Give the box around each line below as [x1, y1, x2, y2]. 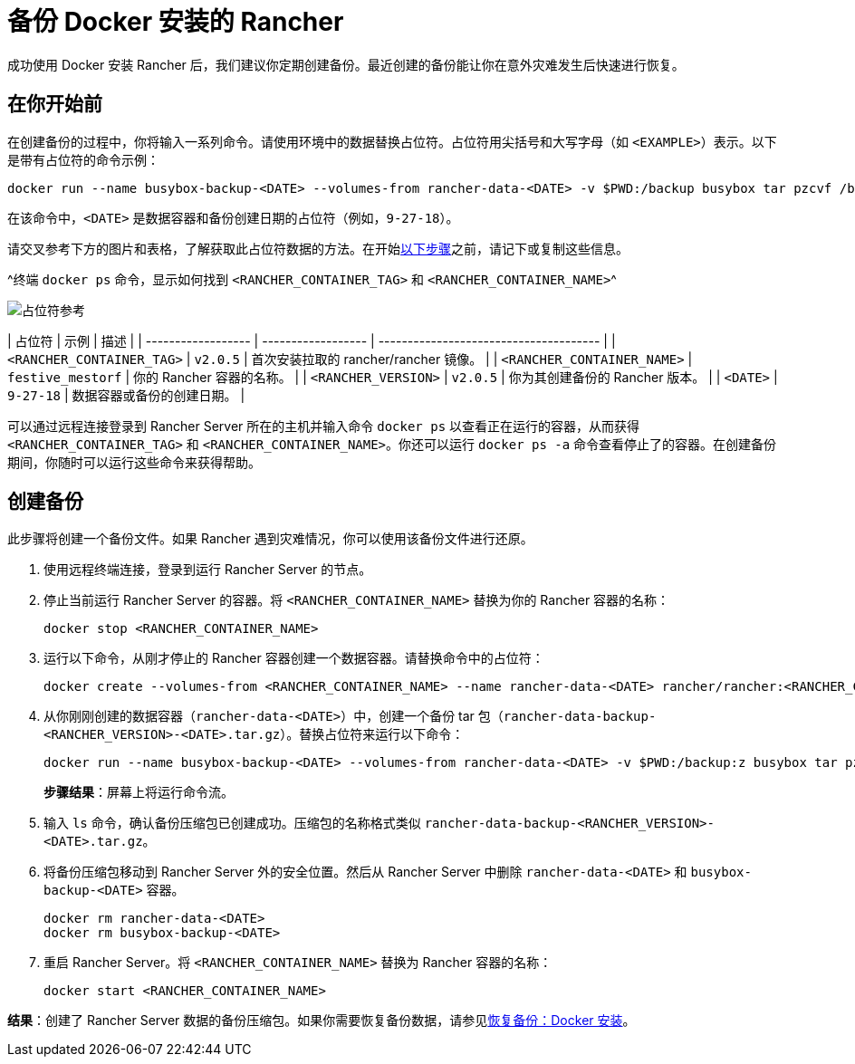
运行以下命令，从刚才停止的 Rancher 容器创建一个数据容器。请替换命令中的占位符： [43, 650, 544, 666]
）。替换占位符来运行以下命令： [280, 726, 465, 743]
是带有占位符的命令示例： [7, 151, 159, 168]
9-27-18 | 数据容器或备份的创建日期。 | [7, 387, 245, 403]
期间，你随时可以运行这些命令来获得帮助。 [7, 454, 261, 470]
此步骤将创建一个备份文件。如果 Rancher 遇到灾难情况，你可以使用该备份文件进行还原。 [7, 531, 533, 547]
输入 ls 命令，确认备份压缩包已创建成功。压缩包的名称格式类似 [43, 815, 421, 831]
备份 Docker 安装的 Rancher [7, 6, 344, 37]
